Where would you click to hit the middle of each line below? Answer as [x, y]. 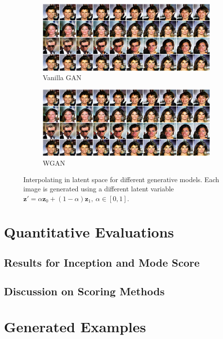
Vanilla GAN [62, 77]
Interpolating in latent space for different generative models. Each [121, 179]
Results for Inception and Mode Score [102, 263]
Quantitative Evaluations [89, 231]
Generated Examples [75, 327]
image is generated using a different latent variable [99, 189]
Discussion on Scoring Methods [84, 291]
